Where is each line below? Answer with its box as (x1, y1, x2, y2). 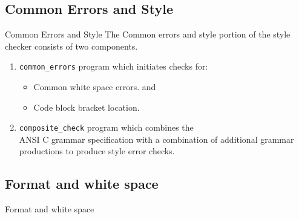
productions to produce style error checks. (19, 145, 175, 157)
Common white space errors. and (33, 80, 156, 93)
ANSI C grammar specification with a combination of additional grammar (19, 132, 294, 145)
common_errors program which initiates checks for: (19, 60, 208, 73)
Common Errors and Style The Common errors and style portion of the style (5, 28, 291, 41)
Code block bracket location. (33, 100, 140, 113)
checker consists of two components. (5, 39, 138, 52)
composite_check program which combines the (19, 121, 194, 134)
